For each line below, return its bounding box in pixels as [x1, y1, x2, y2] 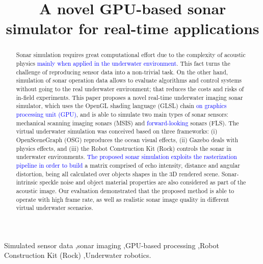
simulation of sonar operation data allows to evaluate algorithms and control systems [16, 76, 242, 85]
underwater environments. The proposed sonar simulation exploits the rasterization [16, 152, 237, 161]
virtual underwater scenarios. [16, 203, 93, 212]
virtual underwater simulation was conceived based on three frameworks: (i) [16, 127, 218, 136]
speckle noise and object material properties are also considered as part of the [39, 178, 246, 187]
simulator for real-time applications [6, 18, 259, 39]
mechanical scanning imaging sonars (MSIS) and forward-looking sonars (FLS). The [16, 118, 239, 127]
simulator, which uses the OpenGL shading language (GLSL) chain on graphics [16, 101, 227, 110]
